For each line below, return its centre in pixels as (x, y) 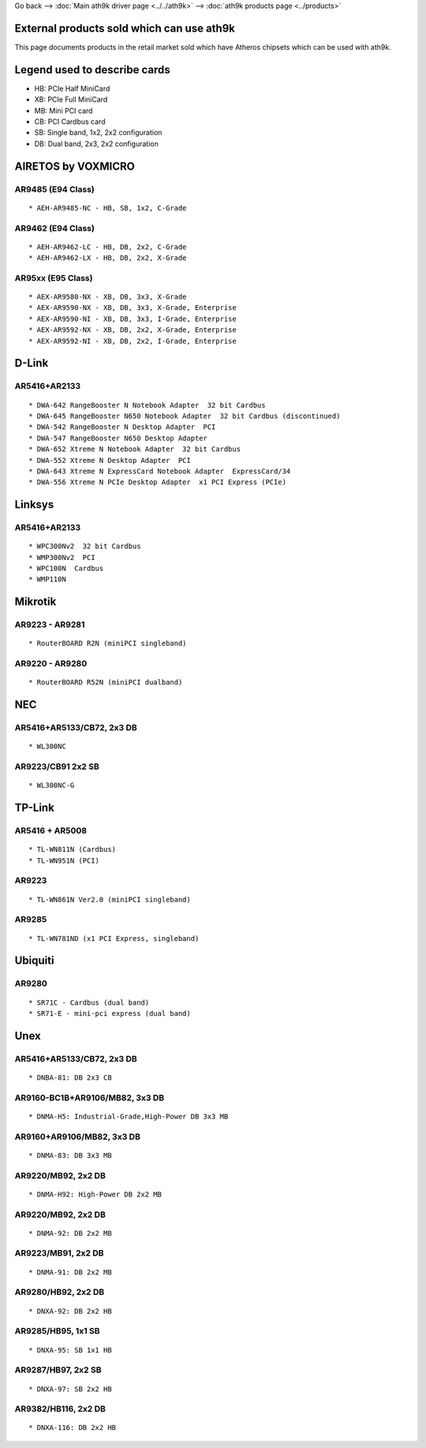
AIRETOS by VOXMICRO (75, 166)
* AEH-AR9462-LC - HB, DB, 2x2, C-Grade (108, 247)
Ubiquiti (34, 961)
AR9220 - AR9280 (51, 664)
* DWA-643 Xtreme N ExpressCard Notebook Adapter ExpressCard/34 (160, 471)
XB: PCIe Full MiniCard (71, 99)
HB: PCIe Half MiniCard (72, 88)
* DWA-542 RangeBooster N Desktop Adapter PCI (122, 427)
